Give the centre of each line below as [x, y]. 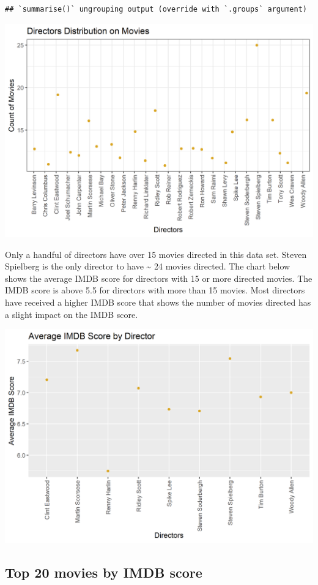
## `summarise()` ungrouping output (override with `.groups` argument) [156, 9]
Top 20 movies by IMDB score [104, 572]
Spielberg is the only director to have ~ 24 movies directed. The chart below [148, 266]
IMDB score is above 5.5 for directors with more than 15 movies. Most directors [155, 290]
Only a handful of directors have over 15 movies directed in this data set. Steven [156, 254]
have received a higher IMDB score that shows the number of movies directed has [158, 302]
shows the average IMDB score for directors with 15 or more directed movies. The [159, 278]
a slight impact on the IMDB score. [72, 314]
